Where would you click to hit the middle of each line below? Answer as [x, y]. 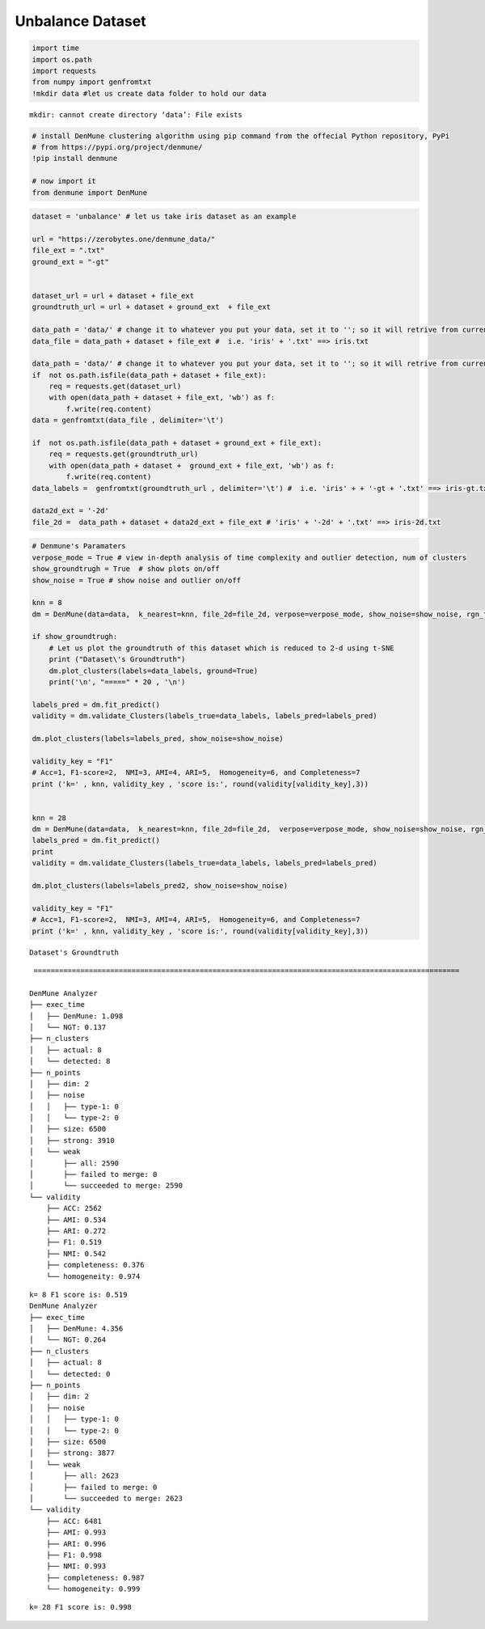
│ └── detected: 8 [70, 1061]
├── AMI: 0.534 [76, 1220]
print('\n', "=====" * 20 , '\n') [117, 682]
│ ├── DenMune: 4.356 [76, 1329]
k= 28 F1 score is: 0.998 [81, 1607]
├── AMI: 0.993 [76, 1532]
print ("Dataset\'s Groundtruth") [117, 660]
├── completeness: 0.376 [95, 1265]
